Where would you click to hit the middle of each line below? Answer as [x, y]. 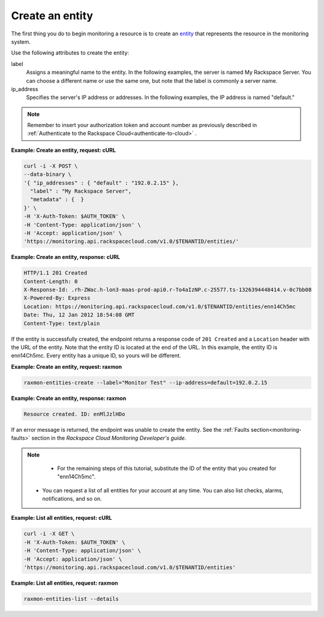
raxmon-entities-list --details [71, 599]
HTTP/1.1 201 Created [55, 273]
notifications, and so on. [72, 499]
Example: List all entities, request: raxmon [64, 583]
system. [21, 41]
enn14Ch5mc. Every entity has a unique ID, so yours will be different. [96, 356]
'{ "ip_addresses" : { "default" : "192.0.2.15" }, [101, 183]
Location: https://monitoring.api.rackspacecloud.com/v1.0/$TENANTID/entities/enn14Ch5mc [160, 306]
